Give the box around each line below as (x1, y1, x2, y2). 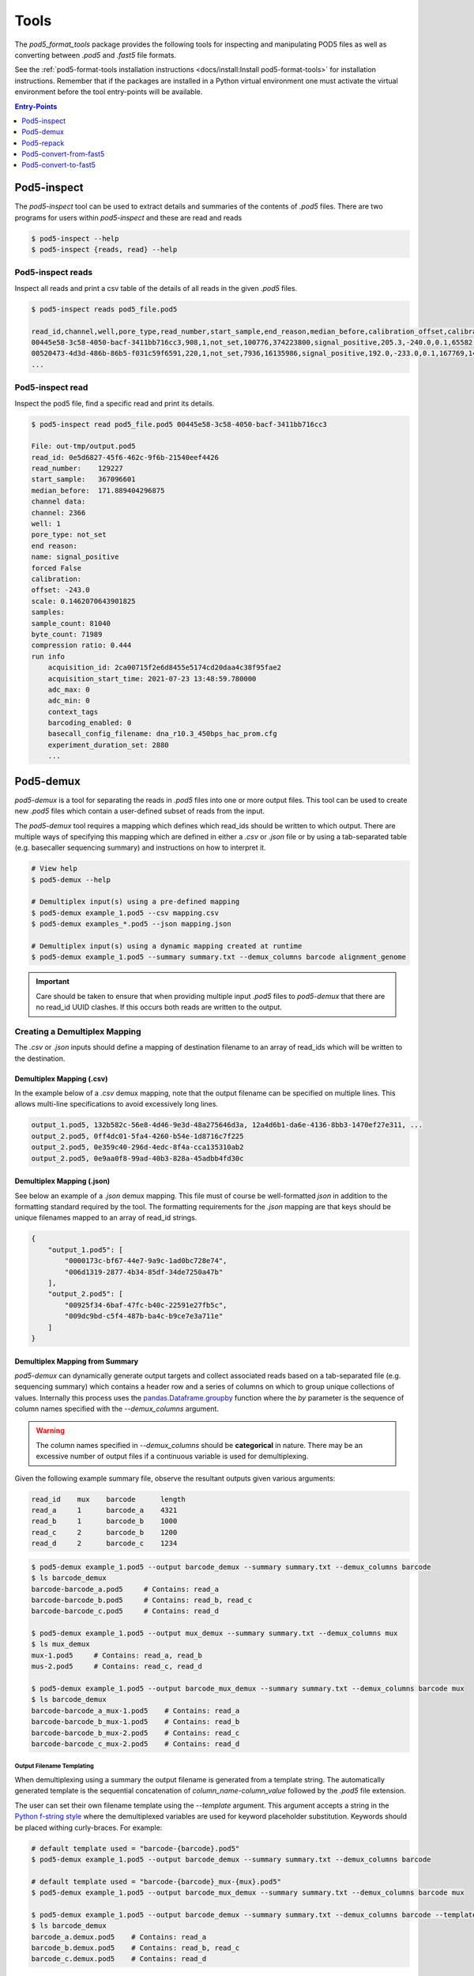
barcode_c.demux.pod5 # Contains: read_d (31, 1955, 207, 1963)
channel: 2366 (31, 508, 86, 517)
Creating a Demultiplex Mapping (14, 1026, 141, 1037)
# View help (31, 864, 78, 873)
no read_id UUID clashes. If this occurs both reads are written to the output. (36, 1002, 282, 1012)
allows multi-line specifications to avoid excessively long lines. (14, 1099, 219, 1109)
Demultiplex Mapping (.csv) (14, 1073, 108, 1083)
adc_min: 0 (47, 696, 90, 705)
